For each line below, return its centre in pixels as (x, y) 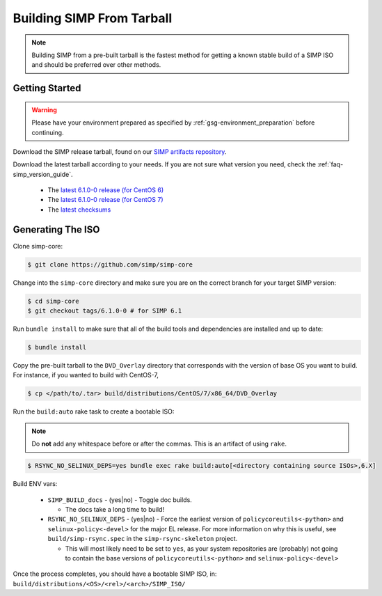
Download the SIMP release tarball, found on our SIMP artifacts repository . (120, 151)
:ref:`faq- (331, 164)
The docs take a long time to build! (115, 509)
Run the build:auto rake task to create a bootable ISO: (94, 411)
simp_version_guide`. (43, 174)
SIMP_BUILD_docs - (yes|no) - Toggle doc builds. (120, 500)
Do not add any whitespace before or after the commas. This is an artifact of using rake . (159, 444)
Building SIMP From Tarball (93, 18)
